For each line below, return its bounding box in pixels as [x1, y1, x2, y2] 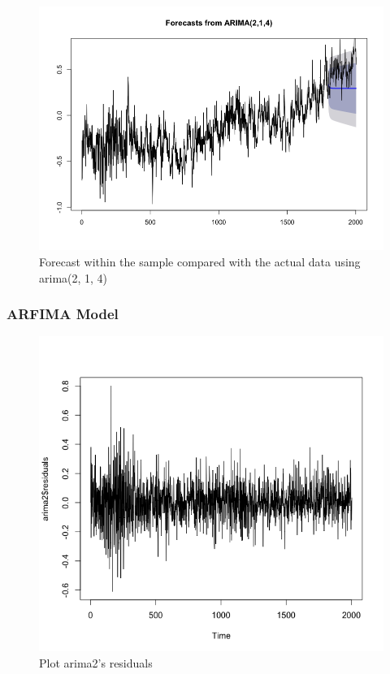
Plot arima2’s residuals [39, 654, 153, 671]
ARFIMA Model [6, 304, 119, 324]
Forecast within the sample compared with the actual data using [39, 253, 361, 270]
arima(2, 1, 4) [39, 269, 108, 286]
